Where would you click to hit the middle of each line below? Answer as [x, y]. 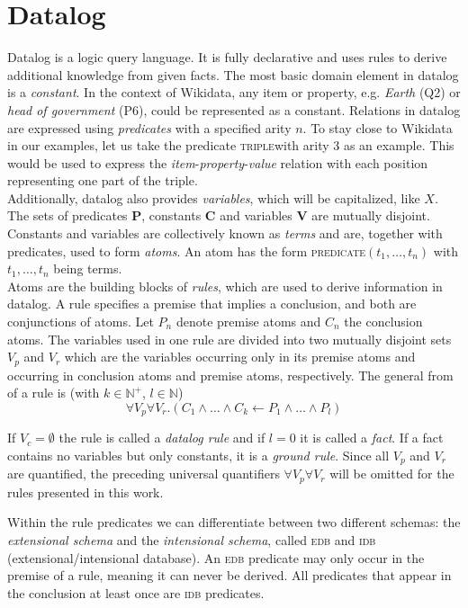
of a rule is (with [54, 393]
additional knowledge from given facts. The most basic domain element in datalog [233, 74]
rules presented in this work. [85, 492]
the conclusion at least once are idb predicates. [136, 592]
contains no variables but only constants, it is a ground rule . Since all [198, 455]
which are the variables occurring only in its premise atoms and [240, 357]
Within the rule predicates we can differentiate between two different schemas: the [234, 522]
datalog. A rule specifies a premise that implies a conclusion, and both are [212, 304]
